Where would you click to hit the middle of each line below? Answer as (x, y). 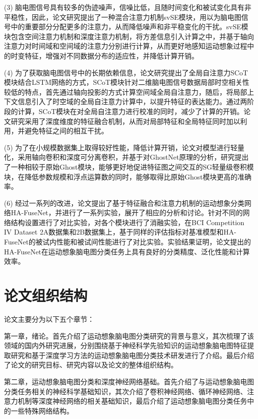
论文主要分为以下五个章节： (49, 319)
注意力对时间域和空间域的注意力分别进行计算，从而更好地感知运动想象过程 (126, 46)
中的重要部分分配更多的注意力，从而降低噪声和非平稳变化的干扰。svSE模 (129, 27)
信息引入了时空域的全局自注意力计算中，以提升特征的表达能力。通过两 (132, 101)
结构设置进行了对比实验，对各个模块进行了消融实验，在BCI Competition (128, 222)
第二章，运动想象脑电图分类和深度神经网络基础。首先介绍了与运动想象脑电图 (129, 381)
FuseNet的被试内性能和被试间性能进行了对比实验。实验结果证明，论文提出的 (128, 242)
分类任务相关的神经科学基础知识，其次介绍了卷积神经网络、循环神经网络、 (126, 391)
